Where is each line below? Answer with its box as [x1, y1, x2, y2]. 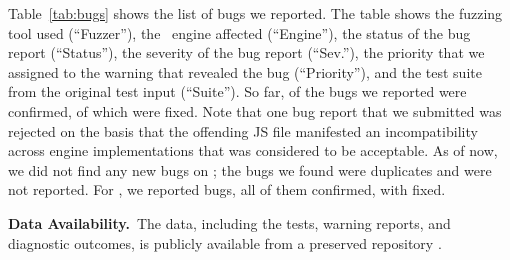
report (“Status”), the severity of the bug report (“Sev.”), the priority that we [8, 42, 485, 63]
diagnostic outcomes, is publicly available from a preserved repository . [8, 232, 442, 253]
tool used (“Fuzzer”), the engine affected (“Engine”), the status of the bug [8, 22, 471, 43]
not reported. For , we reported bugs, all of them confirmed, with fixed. [8, 179, 446, 200]
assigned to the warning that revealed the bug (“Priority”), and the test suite [8, 61, 482, 82]
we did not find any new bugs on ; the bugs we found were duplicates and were [8, 159, 492, 180]
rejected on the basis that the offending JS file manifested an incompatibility [8, 120, 478, 141]
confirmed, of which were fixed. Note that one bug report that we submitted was [8, 100, 502, 121]
